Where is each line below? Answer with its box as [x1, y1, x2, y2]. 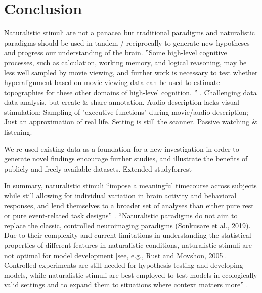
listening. [4, 127, 32, 137]
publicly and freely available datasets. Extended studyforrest [4, 163, 192, 174]
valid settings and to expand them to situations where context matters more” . [4, 279, 248, 290]
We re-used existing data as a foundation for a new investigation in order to [4, 143, 239, 154]
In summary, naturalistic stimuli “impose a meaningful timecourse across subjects [4, 180, 257, 191]
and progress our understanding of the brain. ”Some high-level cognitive [4, 47, 227, 58]
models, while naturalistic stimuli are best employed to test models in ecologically [4, 269, 257, 280]
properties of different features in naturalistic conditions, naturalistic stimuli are [4, 240, 252, 250]
